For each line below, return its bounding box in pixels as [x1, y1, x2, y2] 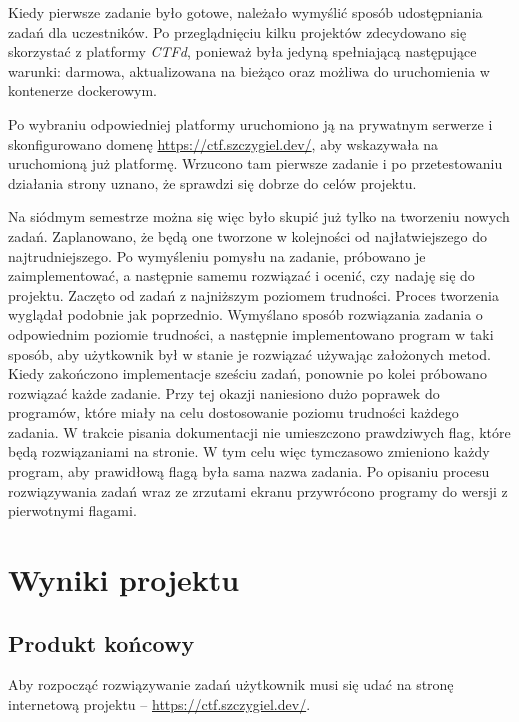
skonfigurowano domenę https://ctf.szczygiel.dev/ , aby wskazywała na [8, 133, 439, 154]
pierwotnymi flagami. [8, 500, 137, 521]
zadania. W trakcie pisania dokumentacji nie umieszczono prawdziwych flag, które [8, 421, 511, 442]
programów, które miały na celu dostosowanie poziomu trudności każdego [8, 402, 459, 423]
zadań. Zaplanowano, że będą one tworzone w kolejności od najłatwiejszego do [8, 225, 487, 246]
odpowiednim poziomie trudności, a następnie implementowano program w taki [8, 323, 494, 344]
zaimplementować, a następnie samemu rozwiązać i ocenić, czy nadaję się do [8, 265, 475, 286]
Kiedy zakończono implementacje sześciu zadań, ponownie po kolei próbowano [8, 363, 487, 384]
